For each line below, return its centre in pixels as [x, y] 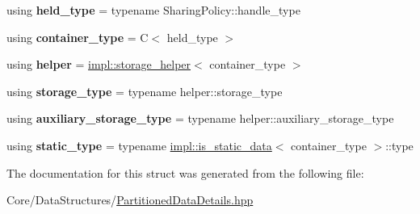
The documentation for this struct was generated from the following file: [185, 172]
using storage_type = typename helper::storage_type [145, 91]
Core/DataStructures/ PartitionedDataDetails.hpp [130, 200]
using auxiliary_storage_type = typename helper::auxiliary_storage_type [200, 118]
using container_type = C [78, 37]
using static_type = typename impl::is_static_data [139, 145]
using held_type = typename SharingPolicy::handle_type [153, 10]
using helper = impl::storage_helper [99, 64]
